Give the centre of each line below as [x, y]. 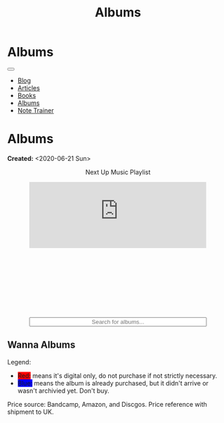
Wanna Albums [41, 345]
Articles [28, 87]
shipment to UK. [31, 412]
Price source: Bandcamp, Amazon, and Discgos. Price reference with [107, 404]
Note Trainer [35, 110]
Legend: [19, 362]
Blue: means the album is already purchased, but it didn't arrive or [113, 383]
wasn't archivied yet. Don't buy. [63, 391]
